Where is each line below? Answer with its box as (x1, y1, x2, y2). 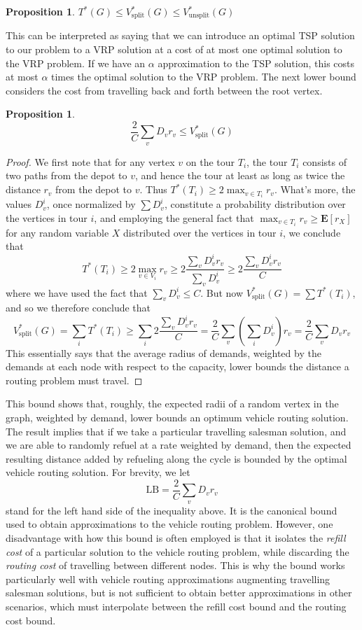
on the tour (186, 154, 235, 169)
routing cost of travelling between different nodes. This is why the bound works (6, 558, 345, 573)
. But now (200, 285, 244, 300)
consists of (302, 154, 347, 169)
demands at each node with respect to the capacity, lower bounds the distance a (6, 359, 349, 374)
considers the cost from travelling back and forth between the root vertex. (6, 83, 323, 97)
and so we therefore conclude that (6, 300, 151, 315)
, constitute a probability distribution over (164, 197, 346, 211)
